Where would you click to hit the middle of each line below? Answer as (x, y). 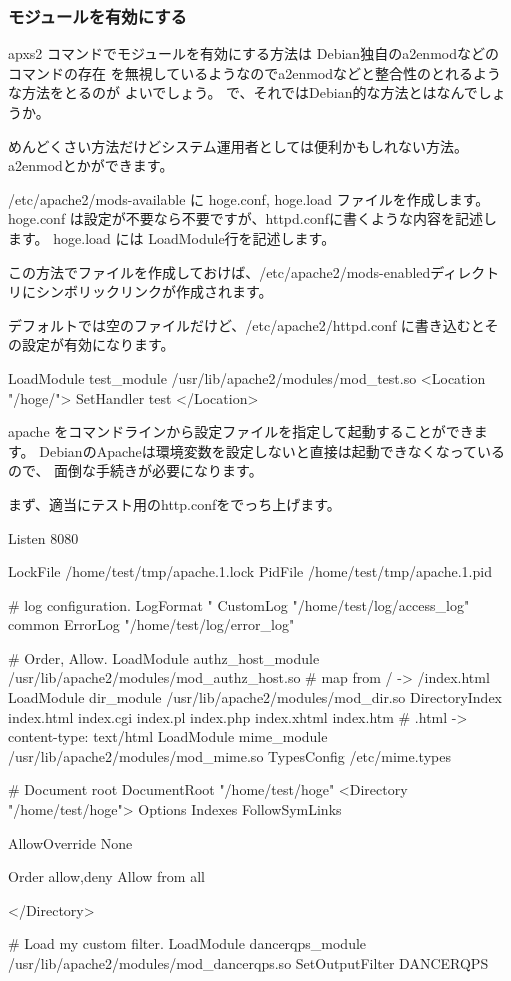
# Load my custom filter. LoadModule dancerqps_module (187, 943)
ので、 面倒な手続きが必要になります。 (135, 470)
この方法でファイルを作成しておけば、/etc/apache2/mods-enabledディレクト (254, 271)
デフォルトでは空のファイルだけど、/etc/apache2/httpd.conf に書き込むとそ (253, 324)
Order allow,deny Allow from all (106, 876)
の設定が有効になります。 (91, 344)
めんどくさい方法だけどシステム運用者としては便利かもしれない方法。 (238, 145)
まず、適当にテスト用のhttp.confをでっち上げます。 (174, 503)
